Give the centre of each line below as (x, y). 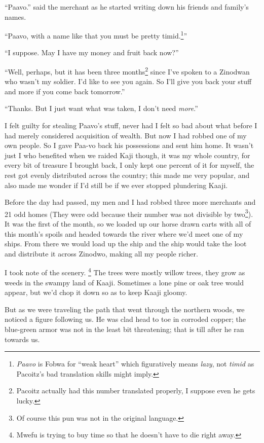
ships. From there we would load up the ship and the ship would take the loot (126, 244)
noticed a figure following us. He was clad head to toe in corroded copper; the (125, 319)
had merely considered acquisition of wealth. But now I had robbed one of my (126, 135)
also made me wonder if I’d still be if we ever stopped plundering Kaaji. (116, 185)
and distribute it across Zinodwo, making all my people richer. (101, 253)
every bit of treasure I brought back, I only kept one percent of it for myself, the (129, 165)
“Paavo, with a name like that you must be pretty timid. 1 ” (96, 35)
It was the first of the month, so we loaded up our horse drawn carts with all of (128, 224)
